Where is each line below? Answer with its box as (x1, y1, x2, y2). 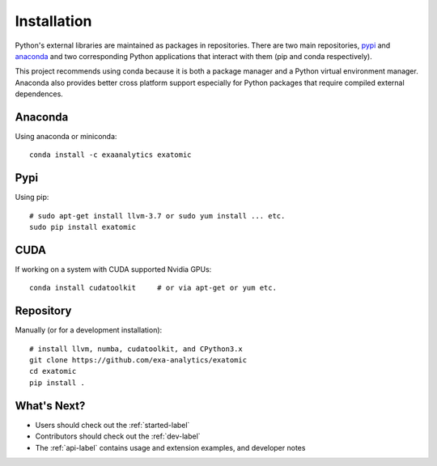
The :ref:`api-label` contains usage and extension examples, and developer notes (35, 443, 306, 452)
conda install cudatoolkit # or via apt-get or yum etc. (29, 283, 277, 293)
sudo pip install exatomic (29, 222, 137, 232)
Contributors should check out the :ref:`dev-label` (35, 431, 202, 441)
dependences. (15, 89, 64, 99)
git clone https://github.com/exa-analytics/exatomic (29, 356, 247, 365)
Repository (15, 304, 72, 318)
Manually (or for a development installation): (15, 325, 163, 335)
